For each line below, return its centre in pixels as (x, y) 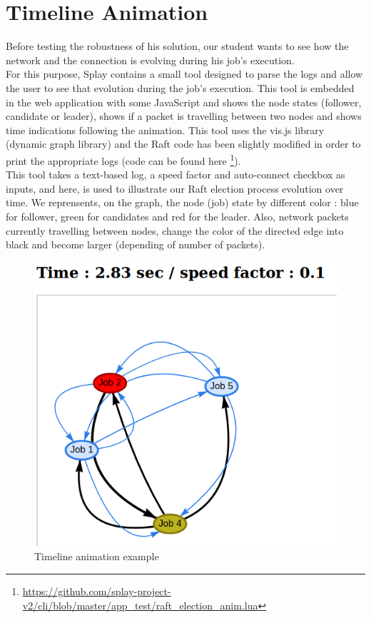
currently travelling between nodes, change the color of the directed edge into (175, 230)
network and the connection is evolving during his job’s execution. (150, 60)
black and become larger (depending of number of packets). (136, 244)
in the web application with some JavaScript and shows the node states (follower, (184, 102)
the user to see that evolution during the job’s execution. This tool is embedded (180, 87)
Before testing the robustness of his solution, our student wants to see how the (177, 46)
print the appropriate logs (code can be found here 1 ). (123, 159)
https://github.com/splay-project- (97, 591)
